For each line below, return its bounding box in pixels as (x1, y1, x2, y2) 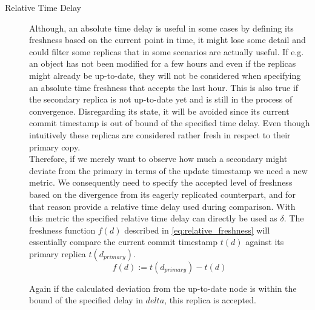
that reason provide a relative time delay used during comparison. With (29, 200, 296, 212)
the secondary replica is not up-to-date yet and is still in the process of (29, 93, 293, 106)
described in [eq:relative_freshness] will (124, 223, 270, 236)
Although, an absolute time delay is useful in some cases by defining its (29, 21, 294, 34)
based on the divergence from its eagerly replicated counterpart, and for (29, 187, 296, 200)
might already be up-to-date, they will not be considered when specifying (29, 69, 301, 81)
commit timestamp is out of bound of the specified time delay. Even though (29, 116, 310, 129)
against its (245, 235, 284, 248)
